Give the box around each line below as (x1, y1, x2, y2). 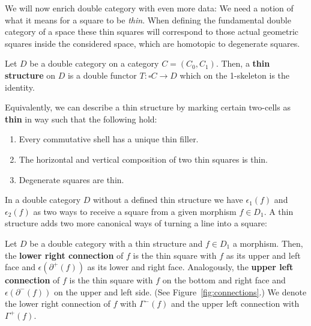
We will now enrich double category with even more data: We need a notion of (5, 2, 294, 14)
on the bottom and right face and (162, 274, 286, 286)
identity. (5, 80, 35, 93)
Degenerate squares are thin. (19, 173, 124, 186)
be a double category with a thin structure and (29, 237, 203, 249)
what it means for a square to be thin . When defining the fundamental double (5, 13, 291, 26)
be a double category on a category (29, 57, 159, 70)
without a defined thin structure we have (92, 193, 243, 206)
